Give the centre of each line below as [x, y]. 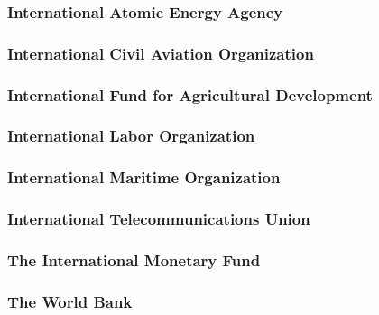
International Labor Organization [131, 136]
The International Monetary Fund [134, 259]
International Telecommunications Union [159, 219]
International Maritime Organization [144, 177]
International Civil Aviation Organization [161, 53]
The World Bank [70, 301]
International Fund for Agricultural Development [190, 94]
